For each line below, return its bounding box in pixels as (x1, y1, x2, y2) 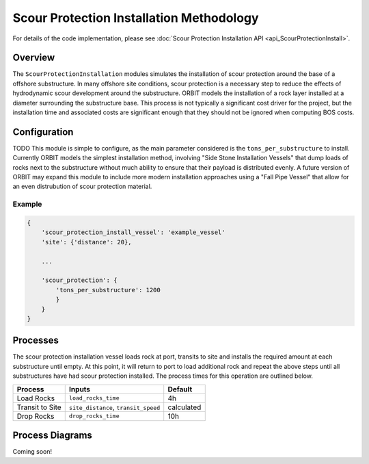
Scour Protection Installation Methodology (12, 10, 259, 25)
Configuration (12, 126, 74, 138)
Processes (12, 335, 59, 346)
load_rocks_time (68, 394, 120, 402)
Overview (12, 52, 55, 64)
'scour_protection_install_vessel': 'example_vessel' (41, 229, 225, 236)
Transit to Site (16, 402, 61, 412)
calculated (167, 402, 202, 412)
